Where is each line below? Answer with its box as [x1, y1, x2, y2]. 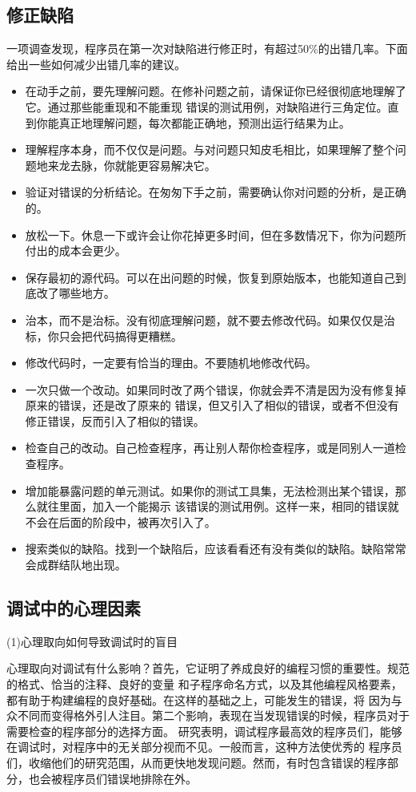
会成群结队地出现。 [25, 556, 126, 573]
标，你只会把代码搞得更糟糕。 [25, 327, 182, 344]
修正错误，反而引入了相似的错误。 [25, 412, 205, 429]
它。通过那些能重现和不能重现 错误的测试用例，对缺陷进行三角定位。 [25, 98, 388, 115]
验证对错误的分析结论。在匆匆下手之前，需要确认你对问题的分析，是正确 [25, 184, 406, 200]
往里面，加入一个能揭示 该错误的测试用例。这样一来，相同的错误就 [47, 498, 399, 515]
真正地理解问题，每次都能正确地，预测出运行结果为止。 [58, 114, 350, 131]
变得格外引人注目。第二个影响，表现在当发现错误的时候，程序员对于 [50, 707, 410, 724]
